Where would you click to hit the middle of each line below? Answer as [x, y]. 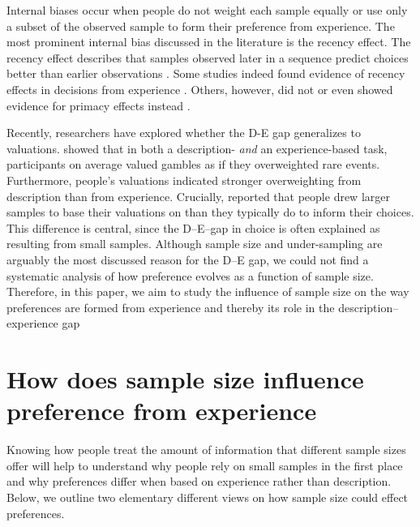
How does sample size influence [185, 379]
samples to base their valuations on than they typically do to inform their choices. [210, 212]
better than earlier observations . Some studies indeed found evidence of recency [206, 73]
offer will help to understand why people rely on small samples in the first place [205, 465]
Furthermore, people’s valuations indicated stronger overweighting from [184, 180]
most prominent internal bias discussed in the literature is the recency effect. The [209, 42]
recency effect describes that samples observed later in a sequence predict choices [208, 57]
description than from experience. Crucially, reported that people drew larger [198, 196]
